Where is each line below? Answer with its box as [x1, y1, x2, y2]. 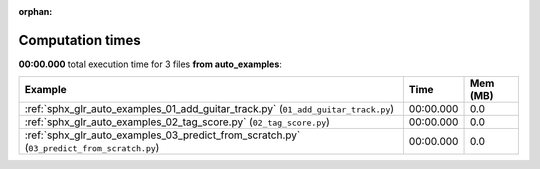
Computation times [18, 31, 141, 49]
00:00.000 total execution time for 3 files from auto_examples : [18, 58, 282, 70]
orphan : [18, 6, 53, 17]
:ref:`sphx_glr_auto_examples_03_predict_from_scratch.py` [24, 128, 301, 142]
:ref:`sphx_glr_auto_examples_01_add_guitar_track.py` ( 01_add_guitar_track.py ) [24, 102, 395, 116]
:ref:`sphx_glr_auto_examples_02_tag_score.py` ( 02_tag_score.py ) [24, 115, 330, 129]
